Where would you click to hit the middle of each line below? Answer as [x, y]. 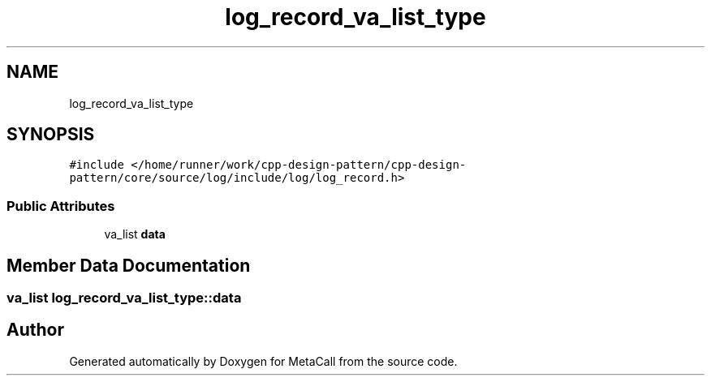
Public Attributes [61, 206]
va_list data [135, 234]
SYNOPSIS [51, 135]
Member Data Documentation [129, 265]
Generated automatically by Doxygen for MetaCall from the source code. [263, 361]
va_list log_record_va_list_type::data [124, 298]
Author [35, 330]
